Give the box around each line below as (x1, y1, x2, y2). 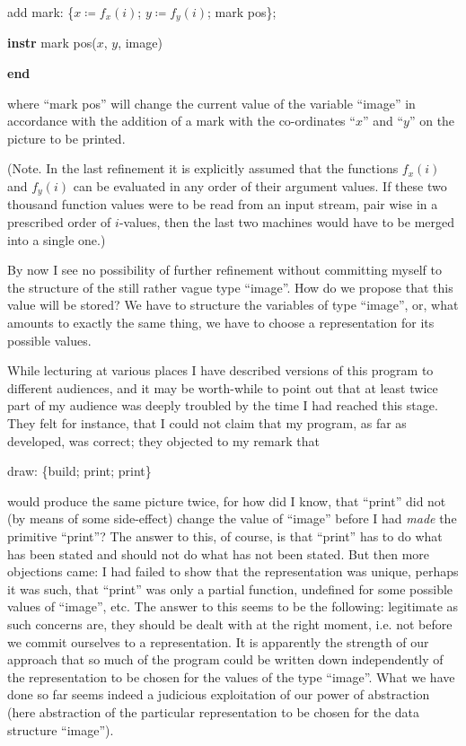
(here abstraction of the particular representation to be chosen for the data (7, 702, 420, 721)
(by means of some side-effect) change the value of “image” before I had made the (7, 509, 457, 528)
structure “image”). (7, 720, 114, 739)
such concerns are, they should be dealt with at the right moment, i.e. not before (7, 614, 453, 633)
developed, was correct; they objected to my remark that (7, 431, 320, 450)
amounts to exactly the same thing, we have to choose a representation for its (7, 313, 435, 332)
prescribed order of (7, 213, 111, 232)
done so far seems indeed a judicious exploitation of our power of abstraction (7, 685, 430, 704)
